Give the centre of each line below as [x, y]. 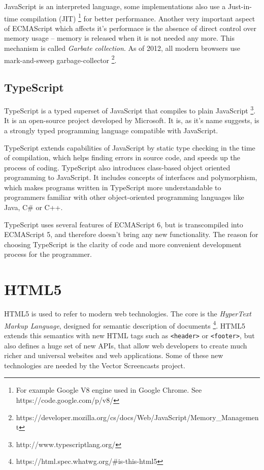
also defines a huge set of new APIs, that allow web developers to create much [126, 345]
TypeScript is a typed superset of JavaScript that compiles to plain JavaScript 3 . [130, 110]
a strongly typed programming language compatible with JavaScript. [111, 130]
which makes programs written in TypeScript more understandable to [113, 187]
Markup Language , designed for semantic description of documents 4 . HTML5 [125, 325]
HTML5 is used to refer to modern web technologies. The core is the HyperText [128, 314]
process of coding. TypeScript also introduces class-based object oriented [117, 167]
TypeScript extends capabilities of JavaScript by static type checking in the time [130, 147]
